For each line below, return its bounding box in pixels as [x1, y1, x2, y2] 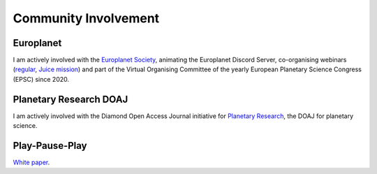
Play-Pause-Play [13, 140, 87, 152]
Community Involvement [13, 10, 160, 26]
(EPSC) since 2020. [13, 75, 70, 83]
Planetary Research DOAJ [13, 93, 128, 105]
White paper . [13, 158, 50, 167]
